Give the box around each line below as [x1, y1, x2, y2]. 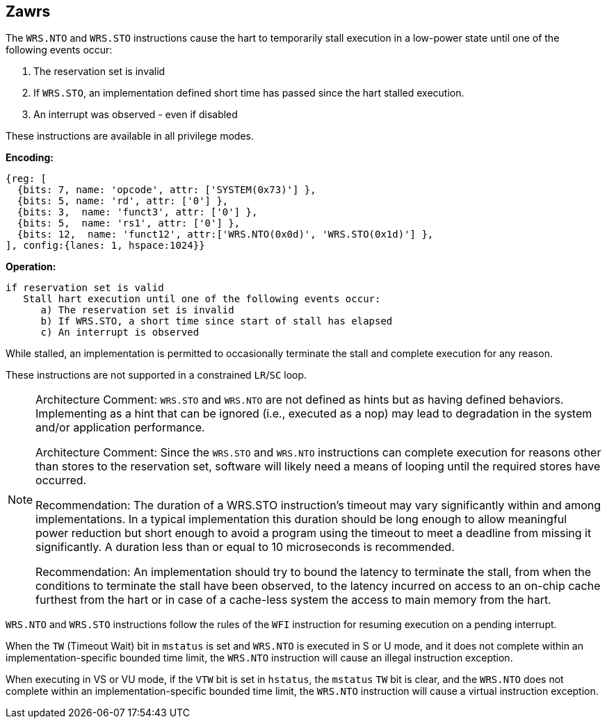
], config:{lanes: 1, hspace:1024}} [6, 240, 205, 252]
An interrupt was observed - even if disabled [33, 108, 238, 121]
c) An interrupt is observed [40, 327, 200, 338]
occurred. [35, 473, 87, 488]
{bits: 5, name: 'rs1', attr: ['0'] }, [17, 217, 241, 229]
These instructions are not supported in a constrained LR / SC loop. [6, 369, 307, 381]
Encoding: [6, 151, 54, 164]
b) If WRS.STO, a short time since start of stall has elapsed [40, 315, 393, 327]
